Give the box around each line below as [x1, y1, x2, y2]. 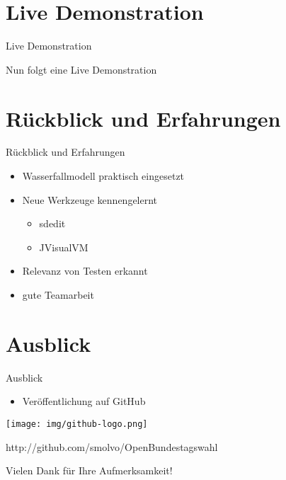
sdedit [39, 216, 66, 231]
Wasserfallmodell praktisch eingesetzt [22, 168, 185, 183]
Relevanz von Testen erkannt [22, 263, 148, 278]
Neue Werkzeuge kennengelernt [22, 192, 158, 207]
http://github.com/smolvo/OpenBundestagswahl [6, 439, 218, 454]
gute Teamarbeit [22, 287, 94, 302]
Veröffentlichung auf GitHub [22, 394, 146, 408]
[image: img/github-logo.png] [6, 418, 148, 429]
